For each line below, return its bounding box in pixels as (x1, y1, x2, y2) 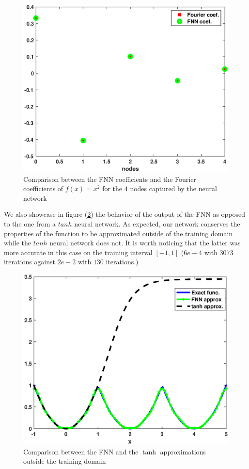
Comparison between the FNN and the (23, 446, 139, 456)
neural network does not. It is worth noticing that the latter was (49, 238, 241, 248)
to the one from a (4, 218, 56, 228)
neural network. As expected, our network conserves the (74, 218, 240, 228)
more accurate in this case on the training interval (4, 247, 153, 257)
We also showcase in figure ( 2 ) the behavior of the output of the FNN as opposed (4, 209, 246, 219)
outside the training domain (23, 456, 106, 466)
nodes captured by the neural (130, 183, 217, 194)
